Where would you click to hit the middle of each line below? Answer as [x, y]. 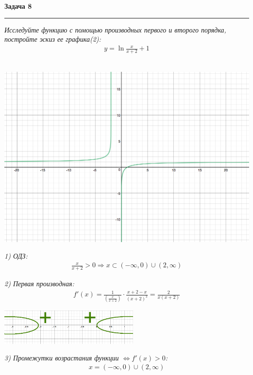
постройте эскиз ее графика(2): [53, 39]
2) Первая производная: [39, 284]
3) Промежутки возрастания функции [62, 357]
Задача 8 [18, 6]
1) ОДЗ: [16, 255]
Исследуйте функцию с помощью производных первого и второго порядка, [115, 29]
